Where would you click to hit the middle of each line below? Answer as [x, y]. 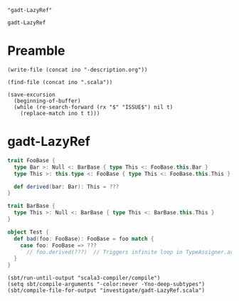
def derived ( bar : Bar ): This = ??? [67, 186]
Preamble [36, 51]
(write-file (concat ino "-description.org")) [78, 70]
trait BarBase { [31, 206]
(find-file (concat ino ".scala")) [60, 82]
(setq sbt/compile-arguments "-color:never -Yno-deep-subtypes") [106, 285]
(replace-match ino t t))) [60, 113]
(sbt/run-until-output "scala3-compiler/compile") [84, 278]
